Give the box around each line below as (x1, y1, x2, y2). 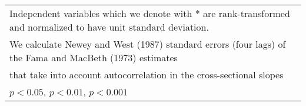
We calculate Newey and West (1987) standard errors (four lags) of (9, 37, 286, 51)
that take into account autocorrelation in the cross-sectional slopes (9, 68, 284, 81)
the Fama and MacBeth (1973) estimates (9, 51, 178, 64)
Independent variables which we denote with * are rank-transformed (9, 6, 290, 20)
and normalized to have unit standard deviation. (9, 20, 209, 34)
